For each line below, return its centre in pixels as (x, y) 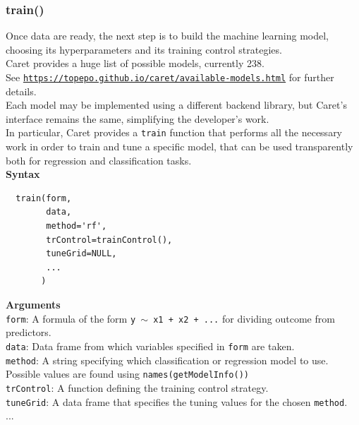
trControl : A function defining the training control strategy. (137, 387)
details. (21, 91)
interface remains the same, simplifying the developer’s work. (138, 118)
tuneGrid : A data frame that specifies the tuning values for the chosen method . (177, 401)
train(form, (44, 198)
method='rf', (77, 226)
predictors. (29, 332)
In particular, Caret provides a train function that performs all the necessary (174, 132)
